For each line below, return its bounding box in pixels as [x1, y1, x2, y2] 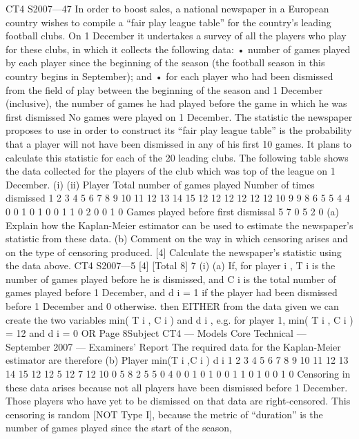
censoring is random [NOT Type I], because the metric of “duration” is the [6, 407, 323, 421]
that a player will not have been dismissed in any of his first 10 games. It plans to [6, 136, 352, 150]
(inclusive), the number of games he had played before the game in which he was [6, 96, 347, 110]
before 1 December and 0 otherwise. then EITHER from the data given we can [6, 299, 339, 313]
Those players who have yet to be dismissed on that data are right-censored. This [6, 393, 351, 408]
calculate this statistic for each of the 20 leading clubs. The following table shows [6, 150, 349, 164]
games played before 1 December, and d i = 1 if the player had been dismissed [6, 285, 338, 300]
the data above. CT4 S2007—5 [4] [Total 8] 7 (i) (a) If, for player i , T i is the [6, 258, 336, 273]
